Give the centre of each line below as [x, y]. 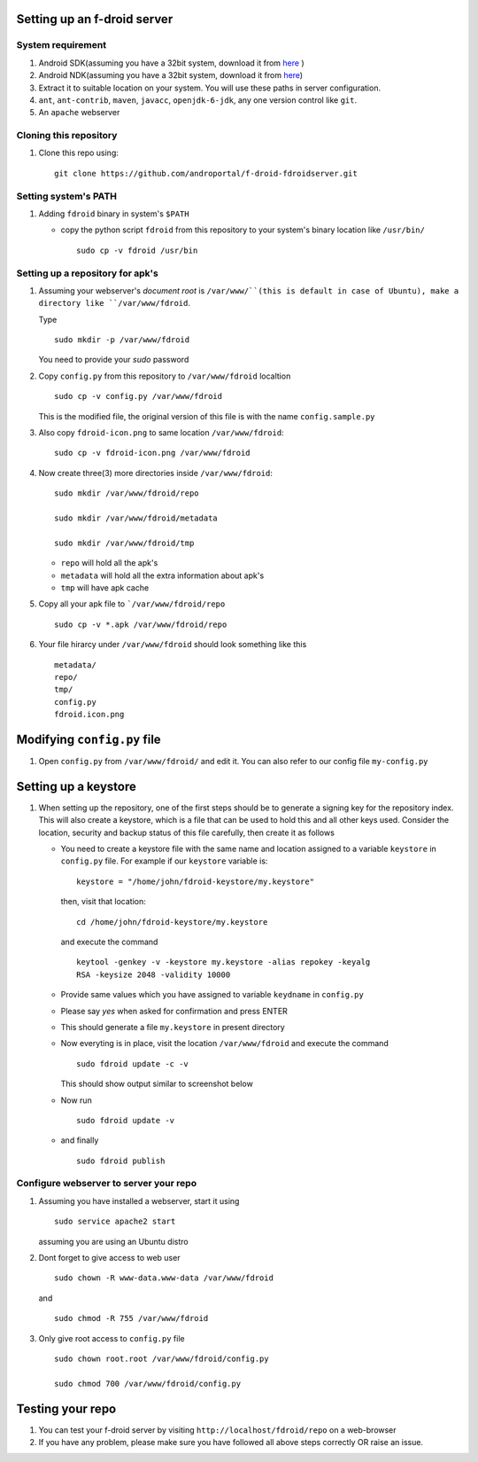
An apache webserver [79, 113]
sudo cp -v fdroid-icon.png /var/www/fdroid [153, 453]
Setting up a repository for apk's [87, 273]
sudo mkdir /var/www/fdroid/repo [127, 493]
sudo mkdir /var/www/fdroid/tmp [124, 543]
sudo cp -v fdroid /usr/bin [137, 250]
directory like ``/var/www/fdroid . [114, 303]
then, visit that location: [103, 902]
